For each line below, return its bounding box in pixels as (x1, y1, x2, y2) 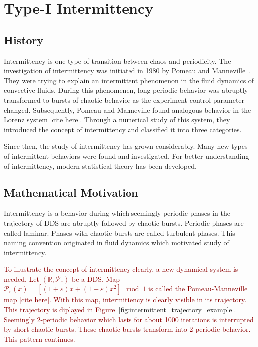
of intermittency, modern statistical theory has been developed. (4, 160, 197, 171)
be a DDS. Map (72, 273, 120, 284)
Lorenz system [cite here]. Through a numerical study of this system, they (4, 114, 230, 125)
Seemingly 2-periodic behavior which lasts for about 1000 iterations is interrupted (4, 314, 254, 324)
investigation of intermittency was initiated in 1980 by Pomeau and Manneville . (4, 65, 251, 76)
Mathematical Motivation (4, 184, 138, 200)
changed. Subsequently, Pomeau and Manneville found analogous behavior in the (4, 104, 251, 115)
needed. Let (4, 273, 39, 284)
